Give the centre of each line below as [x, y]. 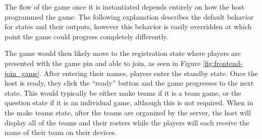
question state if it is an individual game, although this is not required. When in [129, 102]
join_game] [22, 73]
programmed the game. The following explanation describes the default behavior [129, 16]
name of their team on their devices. [61, 132]
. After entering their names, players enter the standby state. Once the [149, 73]
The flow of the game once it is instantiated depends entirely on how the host [125, 7]
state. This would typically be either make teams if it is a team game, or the [123, 92]
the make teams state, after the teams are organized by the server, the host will [128, 112]
